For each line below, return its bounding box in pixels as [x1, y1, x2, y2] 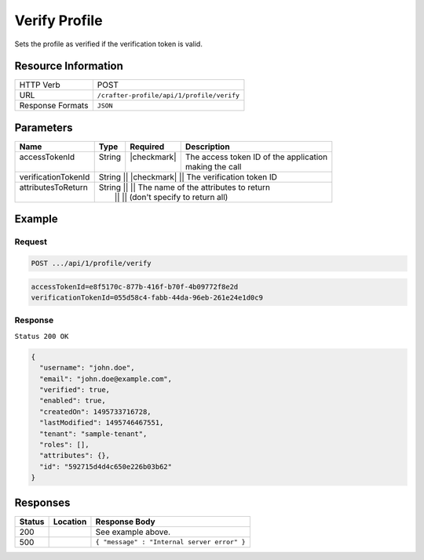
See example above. [95, 526, 171, 537]
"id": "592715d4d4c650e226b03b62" [39, 462, 173, 471]
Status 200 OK [14, 332, 69, 340]
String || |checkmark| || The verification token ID [98, 171, 278, 182]
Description [185, 141, 231, 152]
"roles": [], [39, 440, 90, 449]
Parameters [14, 121, 73, 134]
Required [130, 141, 165, 152]
